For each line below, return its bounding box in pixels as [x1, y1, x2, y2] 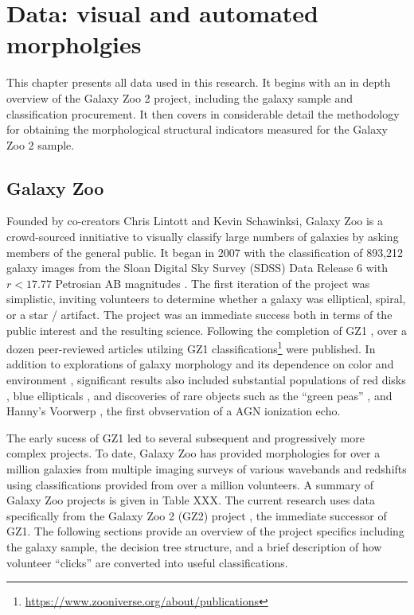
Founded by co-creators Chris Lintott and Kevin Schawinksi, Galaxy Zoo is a [6, 212, 384, 229]
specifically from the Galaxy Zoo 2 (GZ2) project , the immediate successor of [6, 507, 387, 524]
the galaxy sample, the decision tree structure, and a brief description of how [6, 539, 382, 555]
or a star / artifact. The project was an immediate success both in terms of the [6, 306, 393, 323]
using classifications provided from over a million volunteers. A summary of [6, 476, 374, 492]
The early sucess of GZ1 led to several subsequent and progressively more [6, 429, 365, 446]
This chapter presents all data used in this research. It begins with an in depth [6, 74, 391, 91]
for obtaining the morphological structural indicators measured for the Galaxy [6, 121, 388, 138]
